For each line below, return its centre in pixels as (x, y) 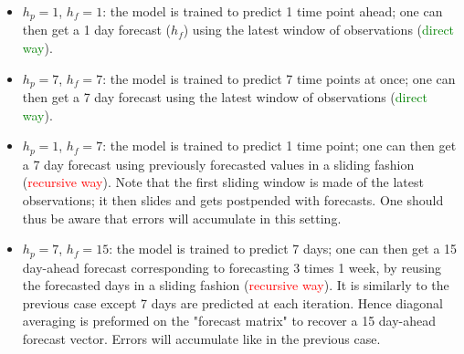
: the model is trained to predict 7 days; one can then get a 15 (283, 249)
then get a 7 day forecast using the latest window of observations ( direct (225, 97)
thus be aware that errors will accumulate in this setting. (182, 218)
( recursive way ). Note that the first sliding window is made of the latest (223, 182)
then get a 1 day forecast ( (97, 30)
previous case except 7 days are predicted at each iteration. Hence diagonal (232, 302)
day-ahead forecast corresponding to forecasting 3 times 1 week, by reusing (232, 267)
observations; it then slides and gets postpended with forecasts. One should (233, 199)
